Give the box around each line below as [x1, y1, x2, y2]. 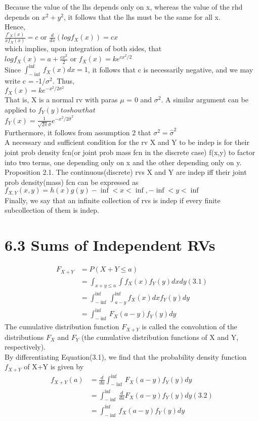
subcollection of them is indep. [5, 205, 99, 215]
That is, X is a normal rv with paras [5, 94, 118, 105]
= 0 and [126, 94, 152, 105]
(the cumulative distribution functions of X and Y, [81, 331, 239, 342]
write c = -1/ [5, 75, 46, 86]
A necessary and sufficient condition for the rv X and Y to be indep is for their [5, 137, 249, 147]
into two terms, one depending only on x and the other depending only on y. [5, 157, 242, 167]
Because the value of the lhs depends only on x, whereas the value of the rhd [5, 2, 243, 12]
